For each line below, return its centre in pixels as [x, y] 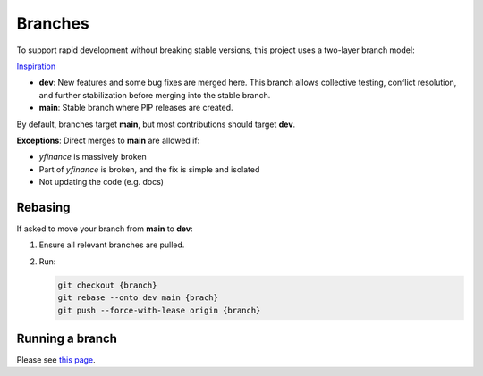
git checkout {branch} [107, 285]
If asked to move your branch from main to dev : [105, 229]
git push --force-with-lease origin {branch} [159, 310]
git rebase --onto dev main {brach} [138, 298]
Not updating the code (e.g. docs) [102, 182]
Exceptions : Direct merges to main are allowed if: [108, 140]
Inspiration [36, 66]
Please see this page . [56, 360]
